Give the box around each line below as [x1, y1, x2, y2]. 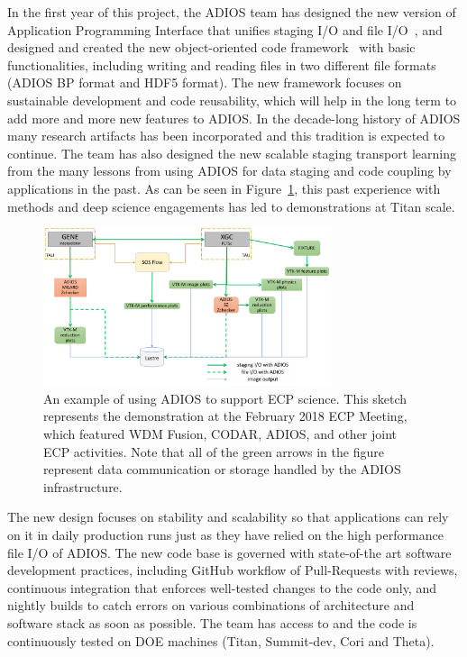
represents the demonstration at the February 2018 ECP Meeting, [43, 406, 407, 425]
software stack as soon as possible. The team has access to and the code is [7, 613, 417, 632]
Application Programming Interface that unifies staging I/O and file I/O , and [7, 20, 443, 39]
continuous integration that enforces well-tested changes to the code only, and [7, 578, 436, 597]
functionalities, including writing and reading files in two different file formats [7, 55, 436, 74]
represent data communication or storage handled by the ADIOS [43, 460, 401, 479]
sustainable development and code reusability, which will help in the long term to [7, 90, 457, 109]
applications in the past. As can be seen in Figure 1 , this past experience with [7, 178, 441, 197]
